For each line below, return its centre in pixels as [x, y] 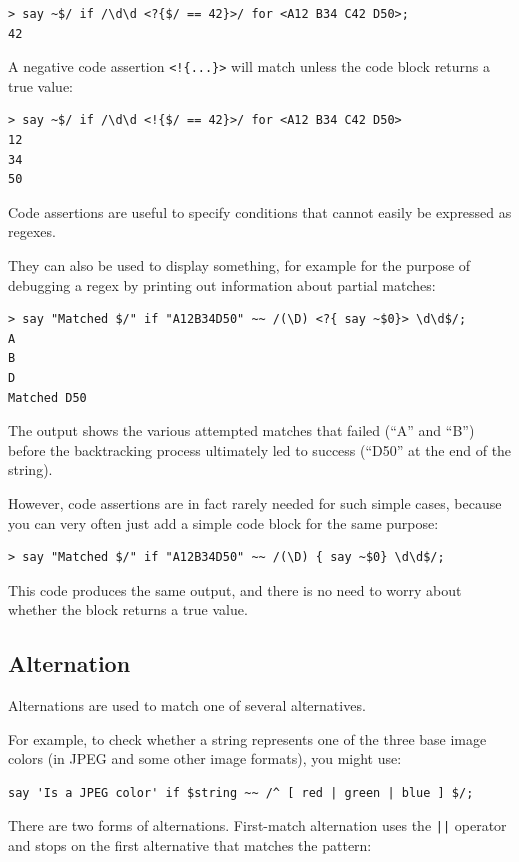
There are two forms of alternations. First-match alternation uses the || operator [257, 825]
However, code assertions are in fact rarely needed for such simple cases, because [255, 502]
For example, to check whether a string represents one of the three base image [247, 738]
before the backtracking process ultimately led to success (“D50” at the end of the [260, 449]
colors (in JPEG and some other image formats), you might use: [205, 758]
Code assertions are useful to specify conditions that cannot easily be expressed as [260, 211]
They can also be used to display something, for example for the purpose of [239, 265]
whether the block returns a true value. [128, 609]
